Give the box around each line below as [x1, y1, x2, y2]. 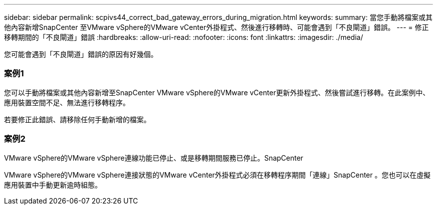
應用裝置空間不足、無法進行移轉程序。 [4, 98, 130, 107]
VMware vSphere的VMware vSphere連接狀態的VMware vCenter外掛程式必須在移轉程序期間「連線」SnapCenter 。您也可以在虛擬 [4, 170, 431, 179]
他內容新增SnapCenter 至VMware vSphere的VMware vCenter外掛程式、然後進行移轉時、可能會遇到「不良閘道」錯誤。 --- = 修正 [4, 23, 429, 31]
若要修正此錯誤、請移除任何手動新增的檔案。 [4, 115, 151, 124]
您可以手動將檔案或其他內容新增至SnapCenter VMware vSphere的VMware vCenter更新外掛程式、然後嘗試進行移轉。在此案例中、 [4, 88, 430, 97]
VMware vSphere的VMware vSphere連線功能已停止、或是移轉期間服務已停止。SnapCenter [4, 153, 303, 162]
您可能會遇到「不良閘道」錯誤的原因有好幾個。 [4, 50, 158, 58]
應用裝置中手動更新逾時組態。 [4, 180, 102, 189]
